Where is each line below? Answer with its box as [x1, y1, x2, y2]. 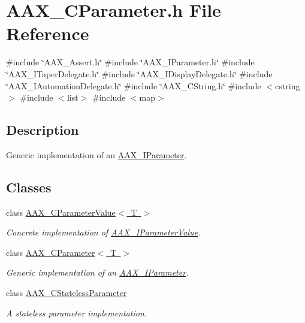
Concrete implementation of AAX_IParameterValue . [6, 226, 201, 239]
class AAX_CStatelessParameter [6, 286, 127, 299]
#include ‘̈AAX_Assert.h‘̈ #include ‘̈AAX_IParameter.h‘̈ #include [6, 56, 255, 68]
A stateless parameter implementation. [6, 306, 147, 319]
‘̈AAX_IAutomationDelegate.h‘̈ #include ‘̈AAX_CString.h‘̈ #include [6, 79, 261, 92]
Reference [6, 21, 89, 46]
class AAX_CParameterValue [6, 206, 116, 218]
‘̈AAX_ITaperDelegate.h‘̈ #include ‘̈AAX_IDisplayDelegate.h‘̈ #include [6, 67, 273, 80]
